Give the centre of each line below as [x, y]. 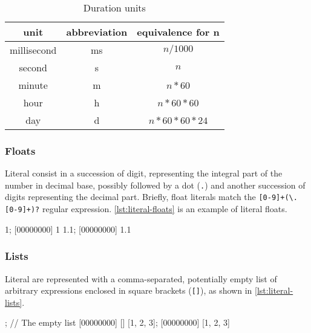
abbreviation [97, 32]
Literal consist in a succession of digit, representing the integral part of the [144, 173]
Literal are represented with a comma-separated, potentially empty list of [141, 278]
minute [33, 85]
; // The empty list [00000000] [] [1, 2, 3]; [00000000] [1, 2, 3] [117, 322]
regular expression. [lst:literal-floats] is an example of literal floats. [165, 209]
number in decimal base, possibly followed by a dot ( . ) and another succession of [155, 185]
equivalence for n [178, 32]
